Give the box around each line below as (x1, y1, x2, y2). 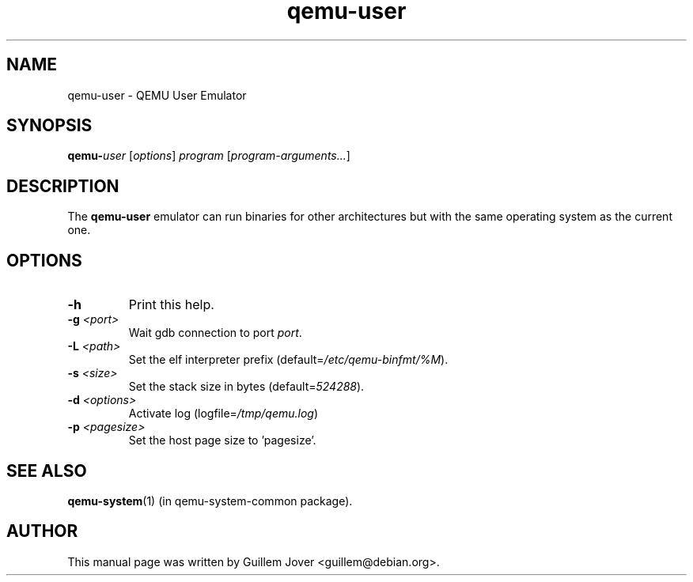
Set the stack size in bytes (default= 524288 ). (128, 380, 365, 394)
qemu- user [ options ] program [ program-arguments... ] (67, 149, 350, 163)
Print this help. (128, 297, 214, 313)
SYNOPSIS (6, 115, 93, 136)
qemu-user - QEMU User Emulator (67, 88, 247, 102)
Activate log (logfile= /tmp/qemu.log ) (128, 406, 319, 421)
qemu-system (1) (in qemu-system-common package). (67, 493, 353, 508)
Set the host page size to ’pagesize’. (128, 433, 316, 448)
